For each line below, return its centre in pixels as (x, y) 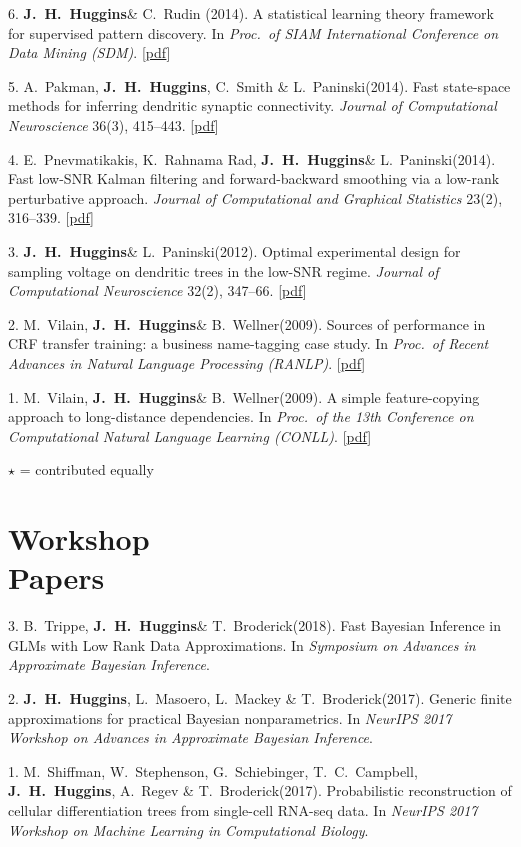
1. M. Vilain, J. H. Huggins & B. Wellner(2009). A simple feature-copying (244, 396)
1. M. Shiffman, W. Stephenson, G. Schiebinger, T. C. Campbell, (213, 770)
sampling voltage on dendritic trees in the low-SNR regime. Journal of (223, 270)
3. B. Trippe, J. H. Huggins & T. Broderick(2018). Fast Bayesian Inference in (254, 625)
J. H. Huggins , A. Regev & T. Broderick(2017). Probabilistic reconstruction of (260, 790)
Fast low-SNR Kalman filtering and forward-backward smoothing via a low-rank (254, 178)
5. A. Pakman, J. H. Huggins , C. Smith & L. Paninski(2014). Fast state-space (259, 85)
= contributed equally (86, 469)
